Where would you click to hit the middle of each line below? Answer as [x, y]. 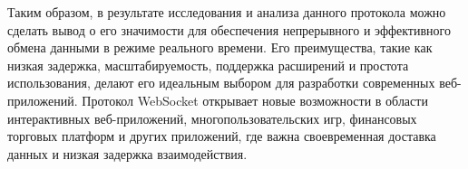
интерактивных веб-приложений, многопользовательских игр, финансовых [212, 118]
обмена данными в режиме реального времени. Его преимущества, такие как [220, 47]
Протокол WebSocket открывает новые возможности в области [255, 100]
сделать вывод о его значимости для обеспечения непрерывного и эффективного [229, 29]
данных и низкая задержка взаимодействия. [127, 153]
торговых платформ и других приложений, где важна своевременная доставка [222, 136]
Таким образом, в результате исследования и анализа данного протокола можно [227, 12]
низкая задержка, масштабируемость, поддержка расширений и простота [208, 65]
